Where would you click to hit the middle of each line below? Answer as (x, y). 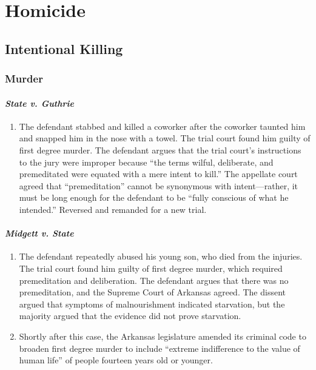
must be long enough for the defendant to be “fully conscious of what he (154, 197)
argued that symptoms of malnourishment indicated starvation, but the (152, 304)
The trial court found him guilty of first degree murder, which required (151, 268)
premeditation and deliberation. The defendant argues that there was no (154, 280)
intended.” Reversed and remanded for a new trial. (113, 209)
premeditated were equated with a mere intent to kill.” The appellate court (158, 174)
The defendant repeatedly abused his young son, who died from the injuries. (161, 256)
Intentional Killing (64, 48)
